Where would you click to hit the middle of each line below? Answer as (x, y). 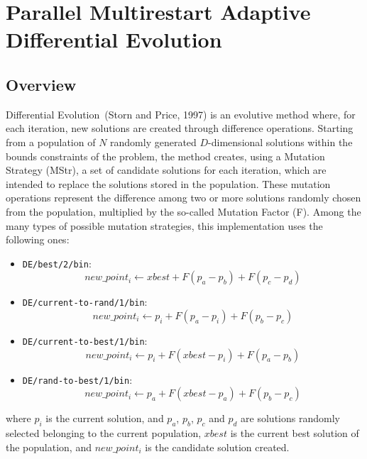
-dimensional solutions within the (280, 142)
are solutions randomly (290, 418)
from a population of (51, 142)
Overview (41, 84)
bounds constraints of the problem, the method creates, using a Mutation (165, 156)
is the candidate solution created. (217, 447)
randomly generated (153, 142)
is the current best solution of (295, 433)
